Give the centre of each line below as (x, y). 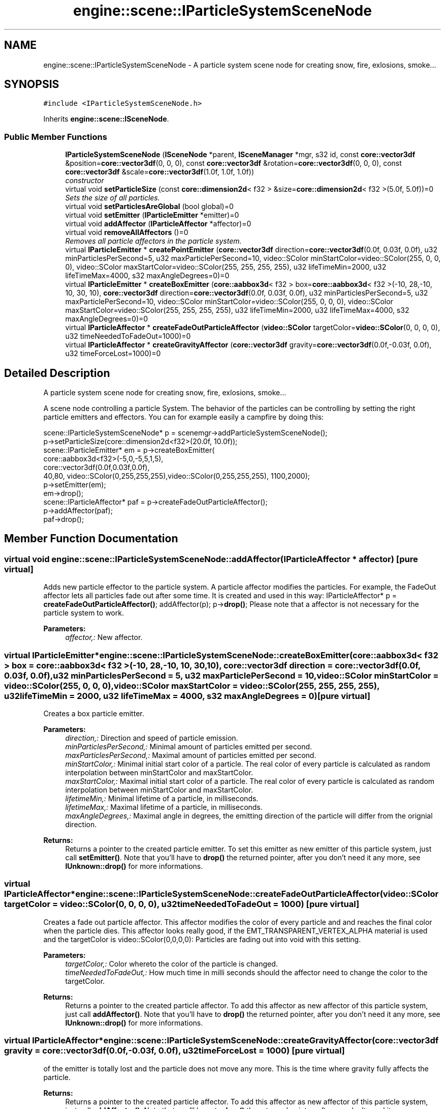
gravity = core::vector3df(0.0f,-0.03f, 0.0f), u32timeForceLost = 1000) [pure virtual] (174, 1051)
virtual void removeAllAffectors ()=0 (127, 232)
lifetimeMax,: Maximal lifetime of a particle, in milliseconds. (164, 807)
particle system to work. (84, 613)
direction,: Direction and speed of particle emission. (152, 738)
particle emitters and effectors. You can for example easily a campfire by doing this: (184, 417)
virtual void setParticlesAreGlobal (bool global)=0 (149, 207)
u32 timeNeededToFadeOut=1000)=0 (128, 336)
